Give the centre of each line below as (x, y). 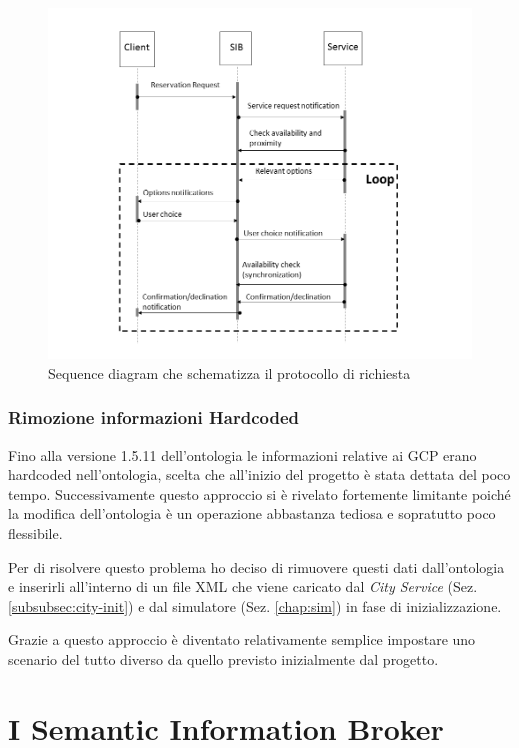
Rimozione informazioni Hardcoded (153, 417)
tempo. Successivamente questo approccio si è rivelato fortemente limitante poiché (259, 493)
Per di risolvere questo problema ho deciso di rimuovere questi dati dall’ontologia (256, 566)
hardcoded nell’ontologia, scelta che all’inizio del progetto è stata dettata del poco (259, 474)
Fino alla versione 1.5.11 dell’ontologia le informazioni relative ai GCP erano (242, 454)
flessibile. (35, 532)
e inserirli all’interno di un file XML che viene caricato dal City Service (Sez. (243, 586)
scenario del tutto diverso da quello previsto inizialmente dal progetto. (223, 658)
